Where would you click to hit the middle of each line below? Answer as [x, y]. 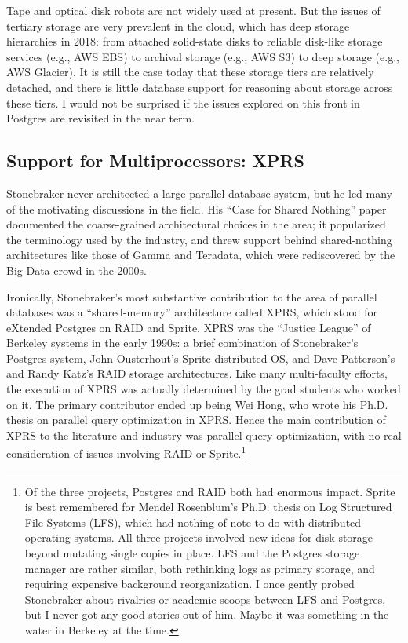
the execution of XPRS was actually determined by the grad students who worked [204, 389]
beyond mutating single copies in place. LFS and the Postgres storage [192, 553]
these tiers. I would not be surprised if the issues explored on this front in [183, 102]
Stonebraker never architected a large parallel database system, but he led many [199, 193]
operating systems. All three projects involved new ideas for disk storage [199, 537]
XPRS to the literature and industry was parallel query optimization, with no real [204, 435]
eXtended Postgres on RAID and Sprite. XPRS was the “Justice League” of [189, 327]
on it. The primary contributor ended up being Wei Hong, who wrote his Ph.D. [197, 404]
